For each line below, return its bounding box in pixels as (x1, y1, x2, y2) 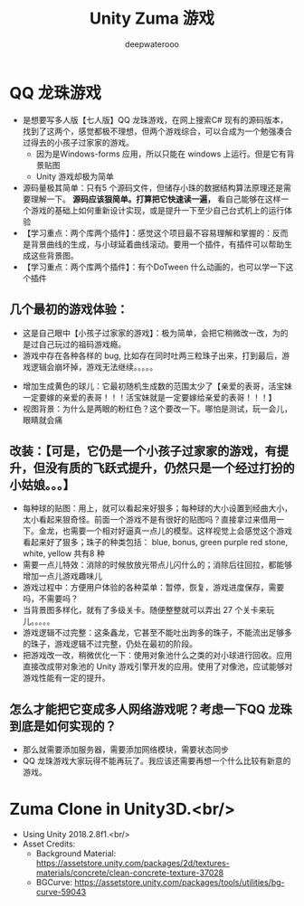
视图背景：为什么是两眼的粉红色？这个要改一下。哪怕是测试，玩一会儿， (22, 403, 292, 414)
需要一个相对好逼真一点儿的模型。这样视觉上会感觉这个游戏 (70, 525, 292, 536)
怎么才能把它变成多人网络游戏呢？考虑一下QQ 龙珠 (9, 702, 292, 717)
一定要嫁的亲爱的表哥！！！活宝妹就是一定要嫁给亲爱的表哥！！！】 (22, 392, 277, 402)
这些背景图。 (30, 250, 79, 260)
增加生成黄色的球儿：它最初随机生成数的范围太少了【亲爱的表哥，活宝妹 (22, 381, 292, 392)
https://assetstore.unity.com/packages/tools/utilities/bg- (73, 877, 285, 888)
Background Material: (35, 848, 117, 859)
